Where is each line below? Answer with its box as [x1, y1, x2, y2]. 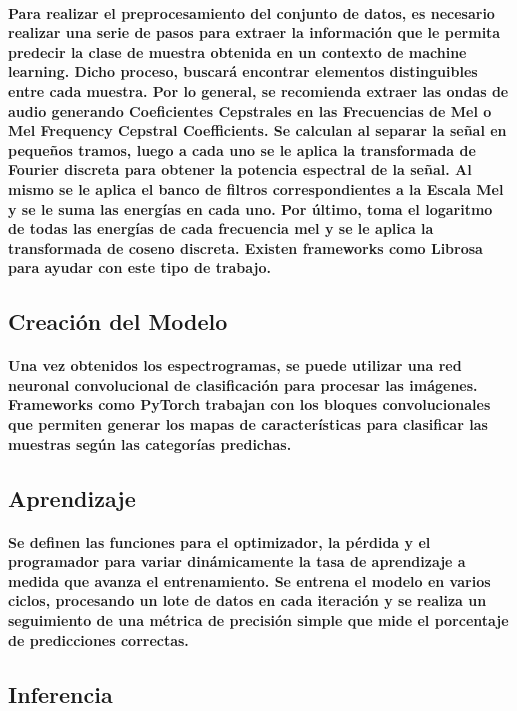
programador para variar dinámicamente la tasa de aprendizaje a [8, 551, 466, 572]
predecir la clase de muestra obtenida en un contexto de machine [8, 41, 467, 62]
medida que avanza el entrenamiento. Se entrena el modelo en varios [8, 570, 491, 591]
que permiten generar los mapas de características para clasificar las [8, 414, 488, 435]
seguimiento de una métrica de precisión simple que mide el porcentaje [8, 610, 509, 630]
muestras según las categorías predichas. [8, 433, 292, 454]
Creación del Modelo [8, 306, 228, 337]
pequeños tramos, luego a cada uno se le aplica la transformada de [8, 139, 476, 160]
